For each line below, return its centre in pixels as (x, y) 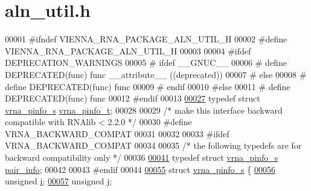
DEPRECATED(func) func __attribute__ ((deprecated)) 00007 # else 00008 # (156, 74)
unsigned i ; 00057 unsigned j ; (59, 181)
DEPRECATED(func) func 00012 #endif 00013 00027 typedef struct (133, 98)
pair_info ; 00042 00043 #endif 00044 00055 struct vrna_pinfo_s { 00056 (140, 169)
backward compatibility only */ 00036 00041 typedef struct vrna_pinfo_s (142, 157)
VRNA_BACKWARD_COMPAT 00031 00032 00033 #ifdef (117, 133)
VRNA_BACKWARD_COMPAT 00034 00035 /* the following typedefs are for (153, 145)
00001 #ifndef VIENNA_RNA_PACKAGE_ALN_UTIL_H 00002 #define (146, 39)
